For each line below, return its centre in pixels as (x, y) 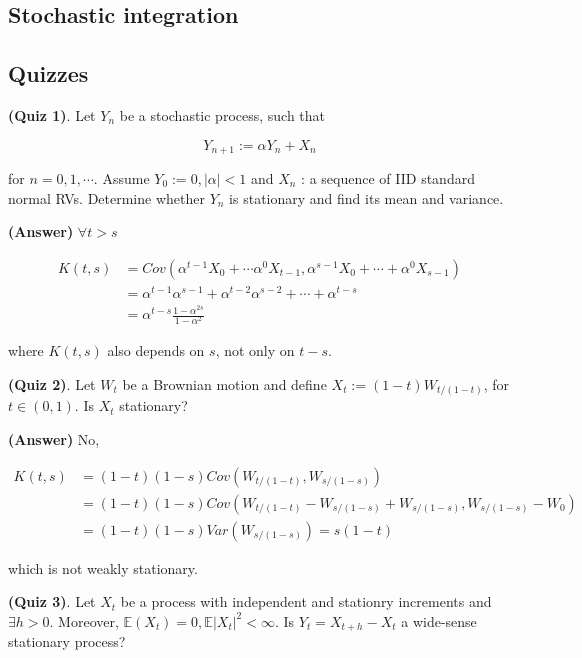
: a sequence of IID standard (388, 178)
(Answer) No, (54, 438)
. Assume (121, 178)
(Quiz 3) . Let (52, 601)
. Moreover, (84, 620)
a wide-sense (439, 620)
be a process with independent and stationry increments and (306, 601)
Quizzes (48, 73)
